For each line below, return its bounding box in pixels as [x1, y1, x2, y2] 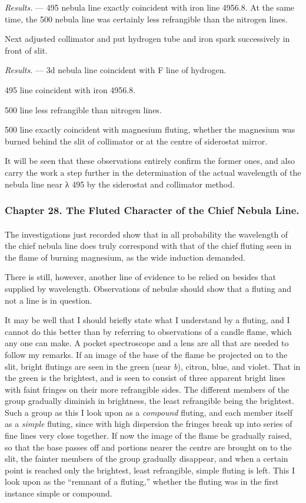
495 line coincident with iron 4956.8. [5, 83, 136, 96]
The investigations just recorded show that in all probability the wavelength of [5, 228, 288, 240]
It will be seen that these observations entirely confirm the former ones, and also [5, 154, 295, 167]
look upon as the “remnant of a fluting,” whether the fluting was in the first [5, 475, 279, 488]
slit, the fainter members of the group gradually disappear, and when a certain [5, 452, 288, 465]
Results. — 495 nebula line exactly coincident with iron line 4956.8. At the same [5, 1, 295, 13]
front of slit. [5, 44, 48, 56]
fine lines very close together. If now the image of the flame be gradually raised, [5, 429, 292, 442]
